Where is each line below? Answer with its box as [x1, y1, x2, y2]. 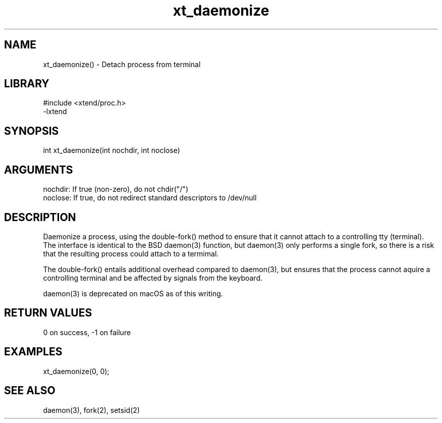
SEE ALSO [4, 384, 56, 397]
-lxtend [43, 107, 67, 116]
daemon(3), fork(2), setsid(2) [43, 405, 140, 414]
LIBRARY [4, 77, 49, 90]
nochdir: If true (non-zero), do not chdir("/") [43, 185, 189, 194]
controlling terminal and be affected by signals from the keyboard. [43, 273, 262, 282]
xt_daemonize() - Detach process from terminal [43, 60, 201, 69]
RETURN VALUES [4, 306, 92, 320]
